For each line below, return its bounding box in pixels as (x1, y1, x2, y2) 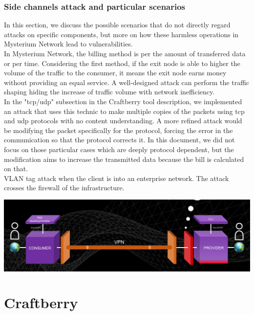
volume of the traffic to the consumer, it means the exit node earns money (4, 67, 227, 78)
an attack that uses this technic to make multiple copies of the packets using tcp (4, 106, 245, 116)
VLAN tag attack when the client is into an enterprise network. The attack (4, 173, 229, 183)
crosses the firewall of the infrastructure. (4, 182, 125, 193)
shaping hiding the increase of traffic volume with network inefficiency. (4, 87, 215, 97)
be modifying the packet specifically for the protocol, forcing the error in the (4, 125, 233, 135)
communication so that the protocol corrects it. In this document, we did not (4, 135, 235, 145)
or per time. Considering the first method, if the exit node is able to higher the (4, 58, 240, 68)
